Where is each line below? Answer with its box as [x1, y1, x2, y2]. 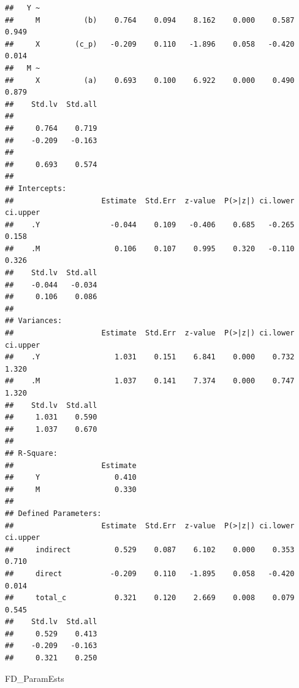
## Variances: [5, 316, 62, 326]
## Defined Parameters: [5, 509, 102, 518]
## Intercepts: [5, 184, 67, 193]
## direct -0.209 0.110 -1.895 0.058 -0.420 [5, 569, 295, 578]
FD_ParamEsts [5, 671, 64, 684]
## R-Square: [5, 448, 58, 458]
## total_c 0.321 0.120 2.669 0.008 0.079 [5, 593, 295, 603]
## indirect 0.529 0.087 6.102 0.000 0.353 [5, 545, 295, 554]
